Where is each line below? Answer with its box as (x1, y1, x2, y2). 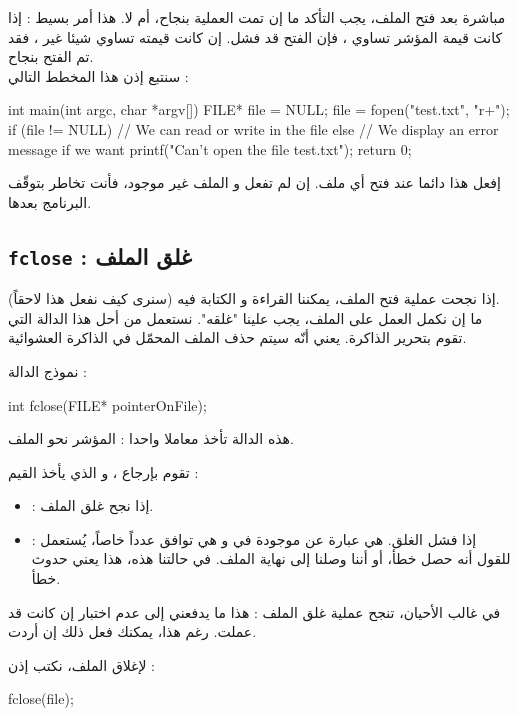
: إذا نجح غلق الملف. (31, 495, 154, 516)
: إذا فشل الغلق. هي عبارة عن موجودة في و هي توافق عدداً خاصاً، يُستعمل (31, 528, 477, 549)
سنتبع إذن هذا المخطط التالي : (8, 65, 189, 86)
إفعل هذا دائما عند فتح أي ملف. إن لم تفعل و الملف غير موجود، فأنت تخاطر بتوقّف (8, 172, 501, 193)
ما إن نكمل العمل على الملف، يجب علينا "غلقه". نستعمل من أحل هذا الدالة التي (8, 307, 483, 328)
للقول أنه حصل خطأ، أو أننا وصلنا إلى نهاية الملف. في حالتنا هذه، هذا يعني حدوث (31, 548, 511, 569)
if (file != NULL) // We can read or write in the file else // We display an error (8, 118, 499, 139)
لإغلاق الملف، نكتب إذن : (8, 654, 155, 675)
